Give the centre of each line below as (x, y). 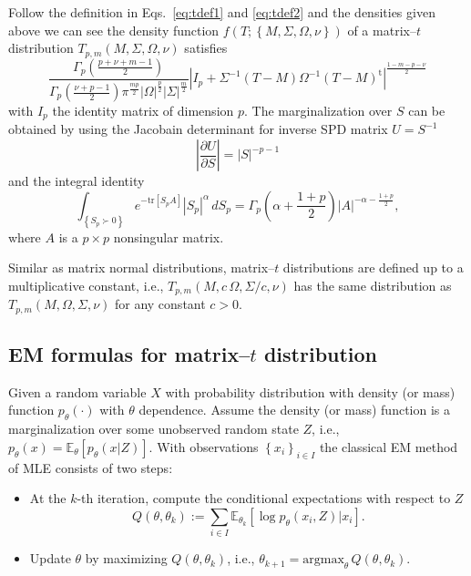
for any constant (160, 304)
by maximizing (126, 558)
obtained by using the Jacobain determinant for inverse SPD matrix (198, 129)
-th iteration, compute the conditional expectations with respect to (264, 498)
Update (50, 558)
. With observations (204, 446)
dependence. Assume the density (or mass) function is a (295, 410)
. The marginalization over (318, 111)
